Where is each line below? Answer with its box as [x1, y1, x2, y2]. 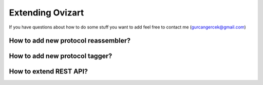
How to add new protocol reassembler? [9, 37, 131, 45]
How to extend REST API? [9, 68, 88, 76]
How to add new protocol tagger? [9, 52, 112, 60]
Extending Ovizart [9, 7, 84, 18]
